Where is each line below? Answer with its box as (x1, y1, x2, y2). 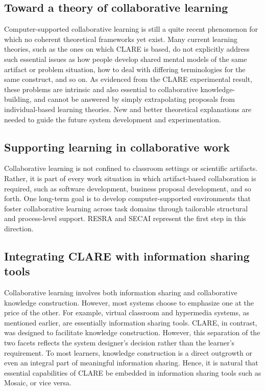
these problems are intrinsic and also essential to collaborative (4, 83, 198, 94)
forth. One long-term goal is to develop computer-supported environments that (4, 193, 251, 204)
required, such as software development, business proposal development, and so (4, 183, 251, 193)
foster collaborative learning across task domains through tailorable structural (4, 203, 248, 213)
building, (4, 94, 32, 104)
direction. (4, 223, 34, 233)
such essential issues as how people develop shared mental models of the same (4, 53, 247, 64)
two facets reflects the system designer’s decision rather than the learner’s (4, 337, 235, 348)
